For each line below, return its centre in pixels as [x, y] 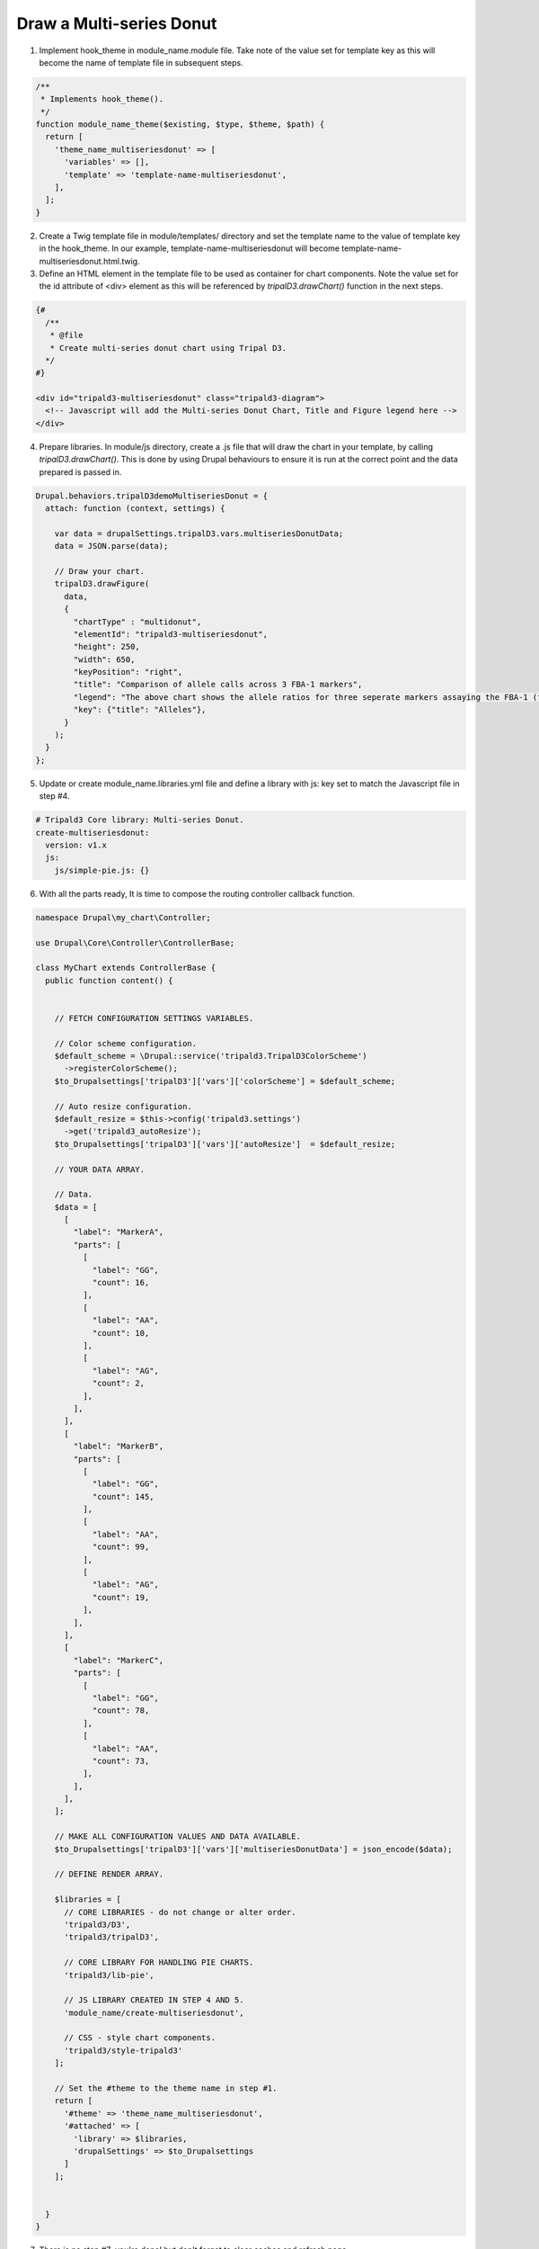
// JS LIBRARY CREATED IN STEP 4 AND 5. [154, 2000]
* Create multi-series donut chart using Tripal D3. [168, 348]
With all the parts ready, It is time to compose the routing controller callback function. [197, 893]
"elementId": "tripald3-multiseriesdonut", [171, 634]
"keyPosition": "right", [128, 672]
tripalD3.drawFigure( [102, 584]
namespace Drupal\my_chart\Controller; [123, 917]
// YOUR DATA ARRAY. [100, 1169]
